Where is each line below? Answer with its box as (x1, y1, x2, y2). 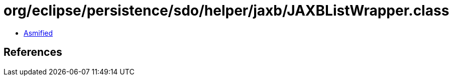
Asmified (24, 28, 53, 37)
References (4, 46, 62, 59)
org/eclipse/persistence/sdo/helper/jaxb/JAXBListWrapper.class (4, 2, 449, 19)
